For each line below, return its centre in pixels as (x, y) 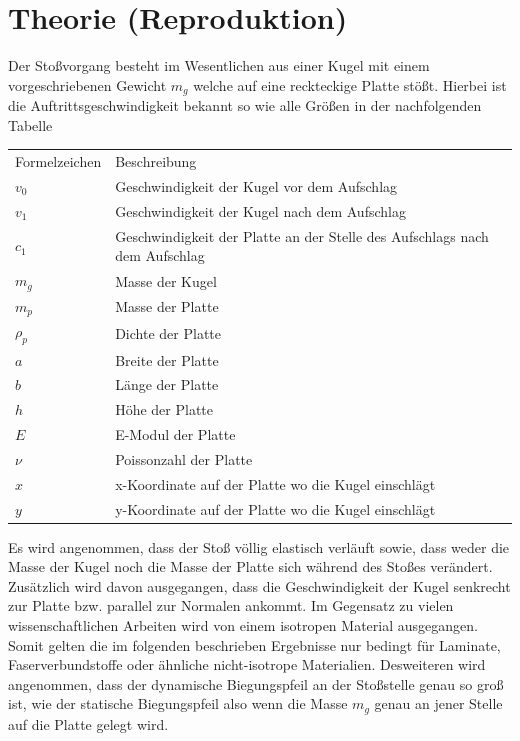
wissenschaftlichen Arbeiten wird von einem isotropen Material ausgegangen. (243, 625)
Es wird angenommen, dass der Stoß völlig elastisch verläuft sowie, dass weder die (259, 546)
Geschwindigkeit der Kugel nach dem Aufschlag (260, 210)
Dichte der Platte (168, 333)
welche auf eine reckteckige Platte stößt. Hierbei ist (350, 84)
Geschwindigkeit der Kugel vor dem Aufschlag (256, 185)
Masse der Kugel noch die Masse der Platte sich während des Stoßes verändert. (250, 566)
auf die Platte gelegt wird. (88, 723)
